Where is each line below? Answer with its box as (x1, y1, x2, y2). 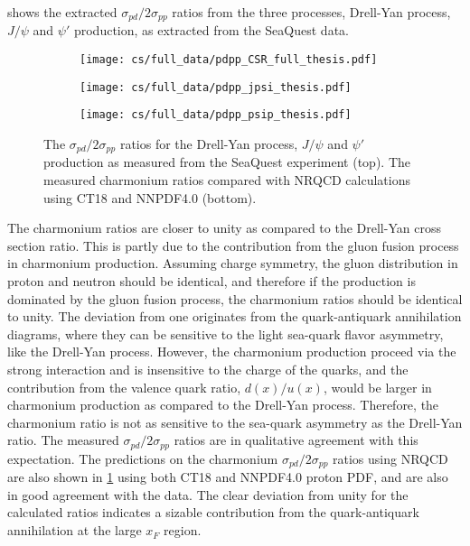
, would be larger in (323, 377, 432, 396)
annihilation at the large (7, 521, 142, 540)
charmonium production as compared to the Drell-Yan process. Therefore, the (7, 395, 439, 414)
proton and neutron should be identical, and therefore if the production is (7, 272, 416, 291)
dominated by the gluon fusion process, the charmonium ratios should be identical (7, 289, 463, 308)
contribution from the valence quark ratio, (7, 377, 241, 396)
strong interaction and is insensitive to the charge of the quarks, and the (7, 360, 409, 378)
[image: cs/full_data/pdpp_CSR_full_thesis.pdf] (80, 53, 378, 67)
